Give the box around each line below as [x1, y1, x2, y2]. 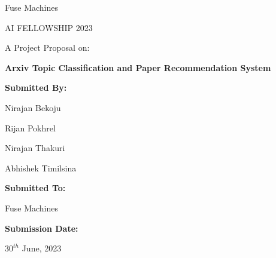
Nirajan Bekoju [5, 101, 61, 113]
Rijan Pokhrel [5, 121, 56, 134]
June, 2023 [22, 242, 62, 254]
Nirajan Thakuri [5, 142, 65, 154]
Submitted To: [5, 182, 66, 194]
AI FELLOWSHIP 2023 [5, 21, 93, 33]
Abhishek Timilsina [5, 161, 77, 174]
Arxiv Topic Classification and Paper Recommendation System [5, 61, 271, 73]
